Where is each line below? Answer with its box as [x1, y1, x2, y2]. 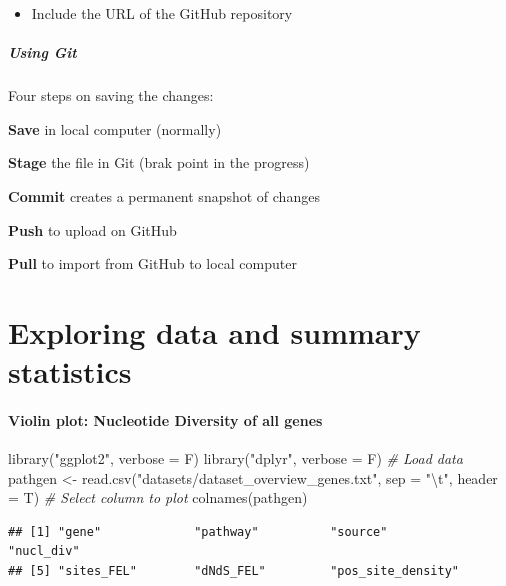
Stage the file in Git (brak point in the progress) [8, 152, 310, 173]
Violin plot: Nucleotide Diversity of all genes [8, 409, 323, 430]
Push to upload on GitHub [8, 219, 177, 240]
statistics [8, 351, 132, 392]
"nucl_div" [8, 544, 80, 559]
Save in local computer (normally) [8, 118, 222, 139]
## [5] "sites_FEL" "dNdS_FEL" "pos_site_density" [8, 564, 460, 579]
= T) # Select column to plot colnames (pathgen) [8, 487, 308, 508]
